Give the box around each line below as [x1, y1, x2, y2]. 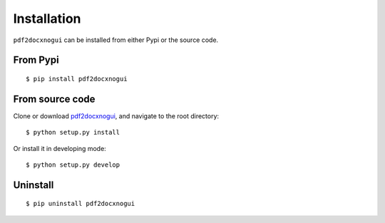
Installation [13, 11, 81, 26]
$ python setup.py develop [26, 161, 120, 169]
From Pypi [13, 54, 60, 66]
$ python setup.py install [26, 128, 120, 137]
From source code [13, 93, 96, 105]
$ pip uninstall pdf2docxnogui [26, 199, 135, 208]
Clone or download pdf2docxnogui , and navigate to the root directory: [13, 111, 220, 120]
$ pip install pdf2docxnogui [26, 75, 128, 83]
